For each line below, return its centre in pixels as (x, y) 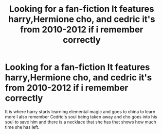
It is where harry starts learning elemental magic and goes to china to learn (80, 111)
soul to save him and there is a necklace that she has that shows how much (81, 122)
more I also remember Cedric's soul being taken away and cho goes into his (81, 117)
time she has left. (22, 127)
